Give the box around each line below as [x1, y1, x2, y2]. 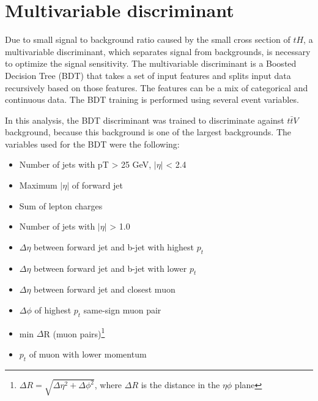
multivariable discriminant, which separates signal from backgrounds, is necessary [5, 45, 311, 58]
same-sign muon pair [83, 304, 161, 317]
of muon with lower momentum [29, 348, 147, 361]
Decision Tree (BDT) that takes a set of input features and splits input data [5, 69, 291, 81]
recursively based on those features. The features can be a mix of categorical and [5, 81, 308, 94]
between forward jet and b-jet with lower [34, 261, 187, 274]
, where [94, 378, 122, 391]
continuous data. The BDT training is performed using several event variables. [5, 93, 299, 106]
